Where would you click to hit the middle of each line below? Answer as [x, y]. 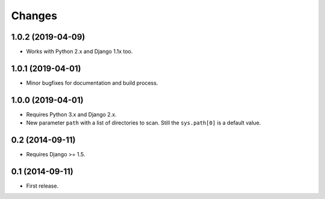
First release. [42, 186]
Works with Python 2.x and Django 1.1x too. [79, 52]
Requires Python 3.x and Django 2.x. [71, 114]
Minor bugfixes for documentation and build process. [92, 83]
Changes [34, 16]
